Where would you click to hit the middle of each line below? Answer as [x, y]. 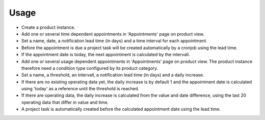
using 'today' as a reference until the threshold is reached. [80, 89]
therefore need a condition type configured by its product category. [90, 68]
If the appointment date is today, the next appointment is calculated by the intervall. [106, 55]
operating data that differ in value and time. [65, 102]
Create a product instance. [48, 27]
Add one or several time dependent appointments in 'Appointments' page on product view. [113, 34]
